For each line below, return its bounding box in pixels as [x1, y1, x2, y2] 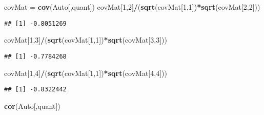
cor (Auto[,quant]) [4, 100, 60, 111]
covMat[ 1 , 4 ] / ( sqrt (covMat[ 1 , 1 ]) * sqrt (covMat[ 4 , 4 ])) [4, 67, 167, 78]
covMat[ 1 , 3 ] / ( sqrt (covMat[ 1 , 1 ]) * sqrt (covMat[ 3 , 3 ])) [4, 34, 167, 45]
